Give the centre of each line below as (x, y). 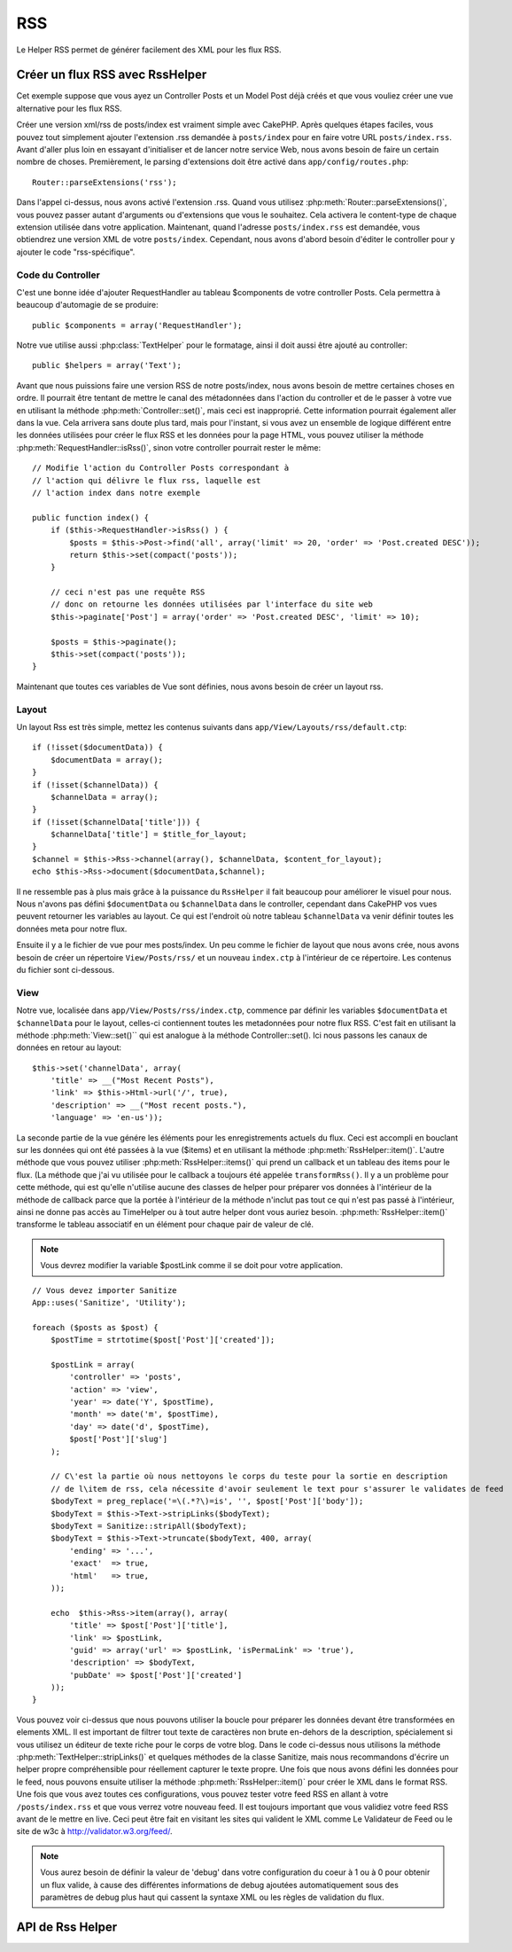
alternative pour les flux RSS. (70, 108)
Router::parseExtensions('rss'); (105, 182)
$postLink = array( (93, 1364)
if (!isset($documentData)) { (98, 748)
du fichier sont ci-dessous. (66, 970)
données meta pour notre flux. (72, 929)
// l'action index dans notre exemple (116, 493)
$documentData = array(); (107, 760)
